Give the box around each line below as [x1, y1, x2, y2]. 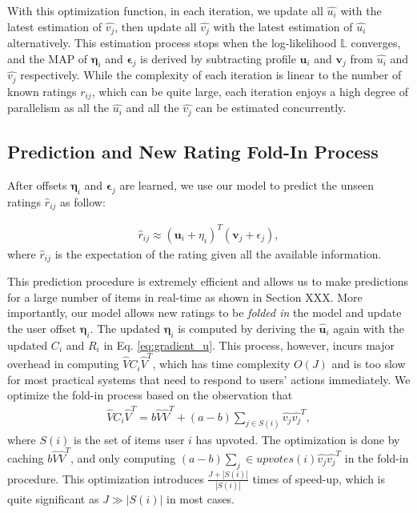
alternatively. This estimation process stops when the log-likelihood [7, 34, 337, 51]
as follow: [60, 193, 106, 210]
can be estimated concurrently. [195, 99, 347, 116]
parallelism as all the [7, 99, 109, 116]
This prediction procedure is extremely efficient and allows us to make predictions [7, 273, 409, 290]
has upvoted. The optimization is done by [195, 431, 400, 447]
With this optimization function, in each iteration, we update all [7, 2, 323, 18]
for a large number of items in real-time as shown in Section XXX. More [7, 288, 363, 305]
